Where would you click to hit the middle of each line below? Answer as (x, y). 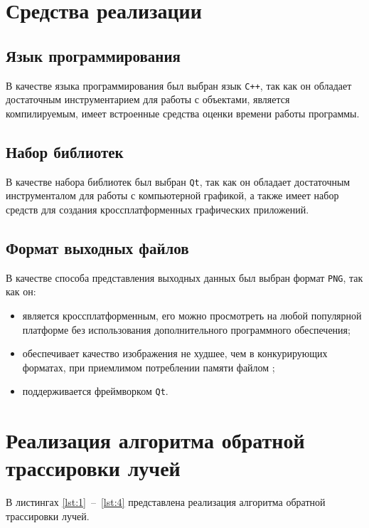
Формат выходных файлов (97, 247)
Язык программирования (93, 55)
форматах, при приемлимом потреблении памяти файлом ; (149, 367)
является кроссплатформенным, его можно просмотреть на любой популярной (192, 315)
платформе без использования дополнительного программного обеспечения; (186, 329)
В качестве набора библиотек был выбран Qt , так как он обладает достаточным (178, 181)
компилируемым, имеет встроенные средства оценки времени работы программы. (183, 113)
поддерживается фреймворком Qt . (95, 391)
